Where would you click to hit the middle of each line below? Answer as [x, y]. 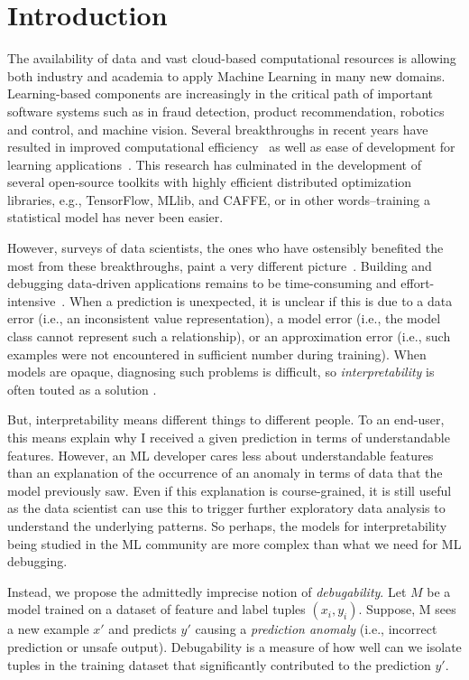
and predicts [143, 629]
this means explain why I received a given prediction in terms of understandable [229, 437]
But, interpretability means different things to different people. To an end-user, [226, 419]
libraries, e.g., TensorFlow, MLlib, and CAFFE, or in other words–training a [219, 199]
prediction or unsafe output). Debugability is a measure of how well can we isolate [234, 646]
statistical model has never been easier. [115, 217]
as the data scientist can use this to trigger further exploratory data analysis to [226, 508]
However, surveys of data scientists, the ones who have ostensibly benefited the [225, 248]
